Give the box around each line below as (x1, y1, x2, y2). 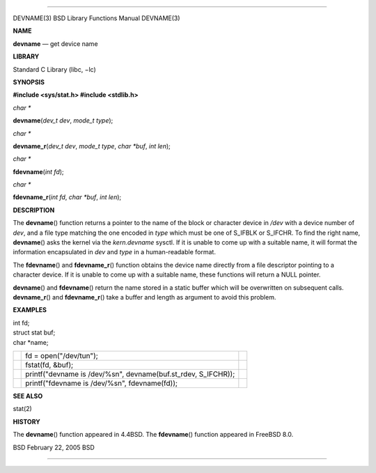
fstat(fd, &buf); (25, 359, 74, 369)
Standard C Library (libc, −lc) (13, 65, 97, 73)
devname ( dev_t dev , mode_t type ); (13, 116, 113, 125)
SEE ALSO (13, 391, 43, 400)
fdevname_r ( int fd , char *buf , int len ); (13, 193, 122, 201)
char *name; (13, 338, 49, 346)
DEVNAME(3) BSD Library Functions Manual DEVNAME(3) (13, 14, 180, 22)
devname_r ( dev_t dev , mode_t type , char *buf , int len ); (13, 141, 171, 150)
